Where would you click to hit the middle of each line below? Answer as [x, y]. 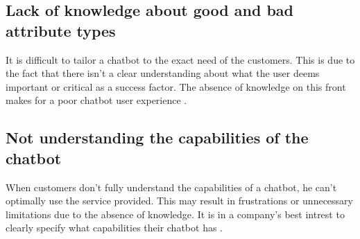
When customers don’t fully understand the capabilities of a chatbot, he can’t [171, 187]
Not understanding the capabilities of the [157, 138]
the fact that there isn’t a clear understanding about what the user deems [163, 73]
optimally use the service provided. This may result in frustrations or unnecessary [180, 201]
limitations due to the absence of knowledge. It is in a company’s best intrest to [175, 214]
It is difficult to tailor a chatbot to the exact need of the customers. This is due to [180, 59]
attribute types [61, 30]
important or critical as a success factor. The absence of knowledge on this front [176, 86]
